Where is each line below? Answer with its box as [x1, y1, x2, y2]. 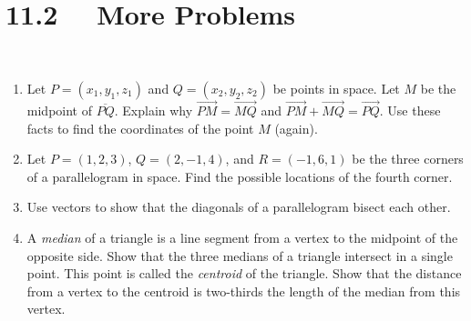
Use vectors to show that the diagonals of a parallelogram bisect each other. [26, 197, 451, 216]
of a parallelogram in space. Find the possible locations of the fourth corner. [26, 166, 453, 186]
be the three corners [352, 149, 464, 168]
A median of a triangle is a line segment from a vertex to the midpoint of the [26, 227, 458, 246]
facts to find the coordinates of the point [26, 118, 254, 137]
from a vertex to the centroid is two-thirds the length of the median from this [26, 281, 461, 300]
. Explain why [114, 100, 193, 119]
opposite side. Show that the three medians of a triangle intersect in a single [26, 246, 453, 265]
